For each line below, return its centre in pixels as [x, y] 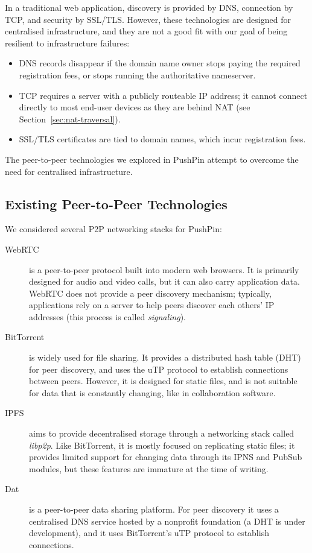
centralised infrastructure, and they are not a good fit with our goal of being [146, 31]
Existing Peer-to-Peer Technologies [116, 204]
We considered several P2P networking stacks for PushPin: [113, 229]
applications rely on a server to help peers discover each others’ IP [152, 305]
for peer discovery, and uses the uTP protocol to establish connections [159, 369]
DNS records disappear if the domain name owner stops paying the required [160, 63]
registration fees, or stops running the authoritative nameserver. [137, 74]
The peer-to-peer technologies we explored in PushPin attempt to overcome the [152, 159]
